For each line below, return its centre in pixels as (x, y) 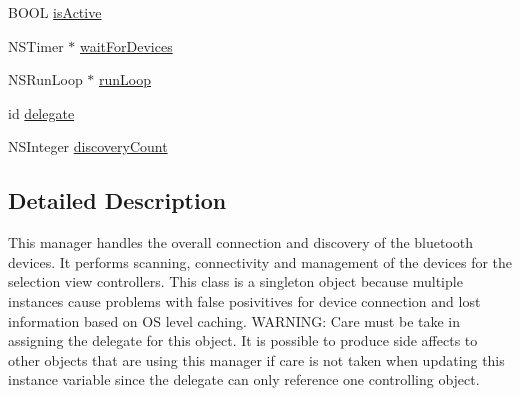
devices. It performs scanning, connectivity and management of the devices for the (260, 261)
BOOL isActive (55, 12)
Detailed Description (117, 200)
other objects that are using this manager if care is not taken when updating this (256, 359)
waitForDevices (126, 45)
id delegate (41, 112)
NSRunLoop (45, 79)
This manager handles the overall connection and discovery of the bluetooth (241, 242)
